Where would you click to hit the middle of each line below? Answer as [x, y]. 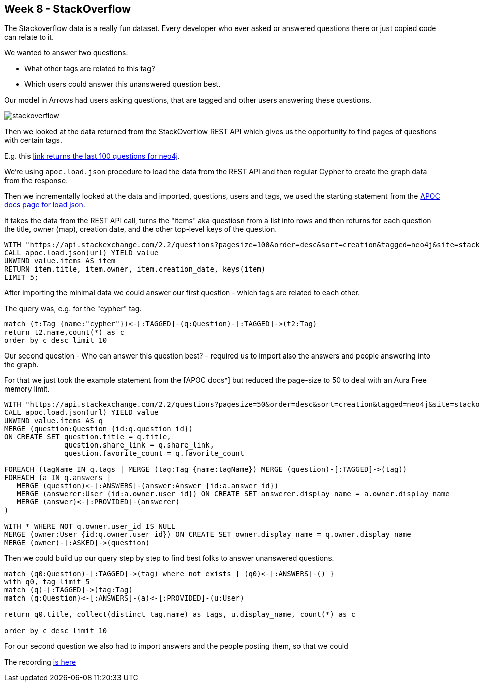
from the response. [36, 181]
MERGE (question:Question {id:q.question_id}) [98, 429]
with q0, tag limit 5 [47, 582]
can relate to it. [29, 37]
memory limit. [27, 389]
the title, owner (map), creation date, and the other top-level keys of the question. [141, 229]
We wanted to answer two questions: [66, 53]
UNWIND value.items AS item [60, 261]
